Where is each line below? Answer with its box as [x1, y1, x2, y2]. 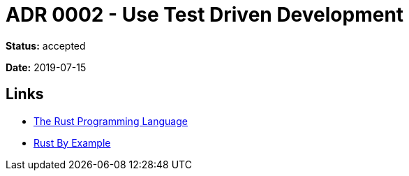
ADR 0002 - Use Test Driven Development [6, 3, 404, 27]
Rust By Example [34, 136, 111, 149]
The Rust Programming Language [34, 115, 188, 127]
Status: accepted [6, 39, 86, 52]
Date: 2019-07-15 [6, 61, 87, 73]
